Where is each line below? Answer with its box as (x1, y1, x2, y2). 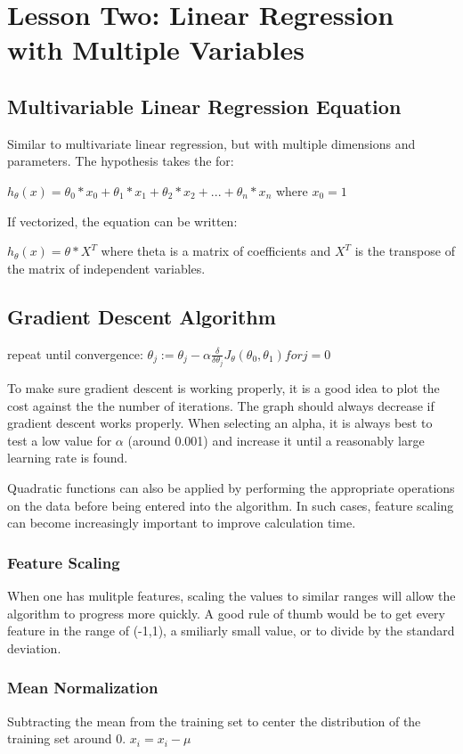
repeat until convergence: (7, 344, 143, 363)
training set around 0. (7, 729, 126, 748)
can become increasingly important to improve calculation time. (7, 513, 356, 532)
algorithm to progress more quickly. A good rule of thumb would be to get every (7, 603, 445, 622)
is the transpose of (354, 242, 455, 260)
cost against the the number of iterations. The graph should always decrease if (7, 396, 435, 414)
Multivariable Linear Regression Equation (7, 92, 402, 119)
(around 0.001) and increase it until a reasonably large (127, 430, 425, 449)
